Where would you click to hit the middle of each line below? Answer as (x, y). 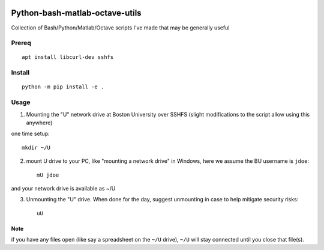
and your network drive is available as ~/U (63, 188)
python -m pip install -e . (63, 87)
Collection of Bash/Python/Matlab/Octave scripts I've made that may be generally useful (120, 28)
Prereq (21, 43)
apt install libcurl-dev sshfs (68, 57)
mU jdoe (48, 175)
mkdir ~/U (36, 148)
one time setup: (31, 134)
